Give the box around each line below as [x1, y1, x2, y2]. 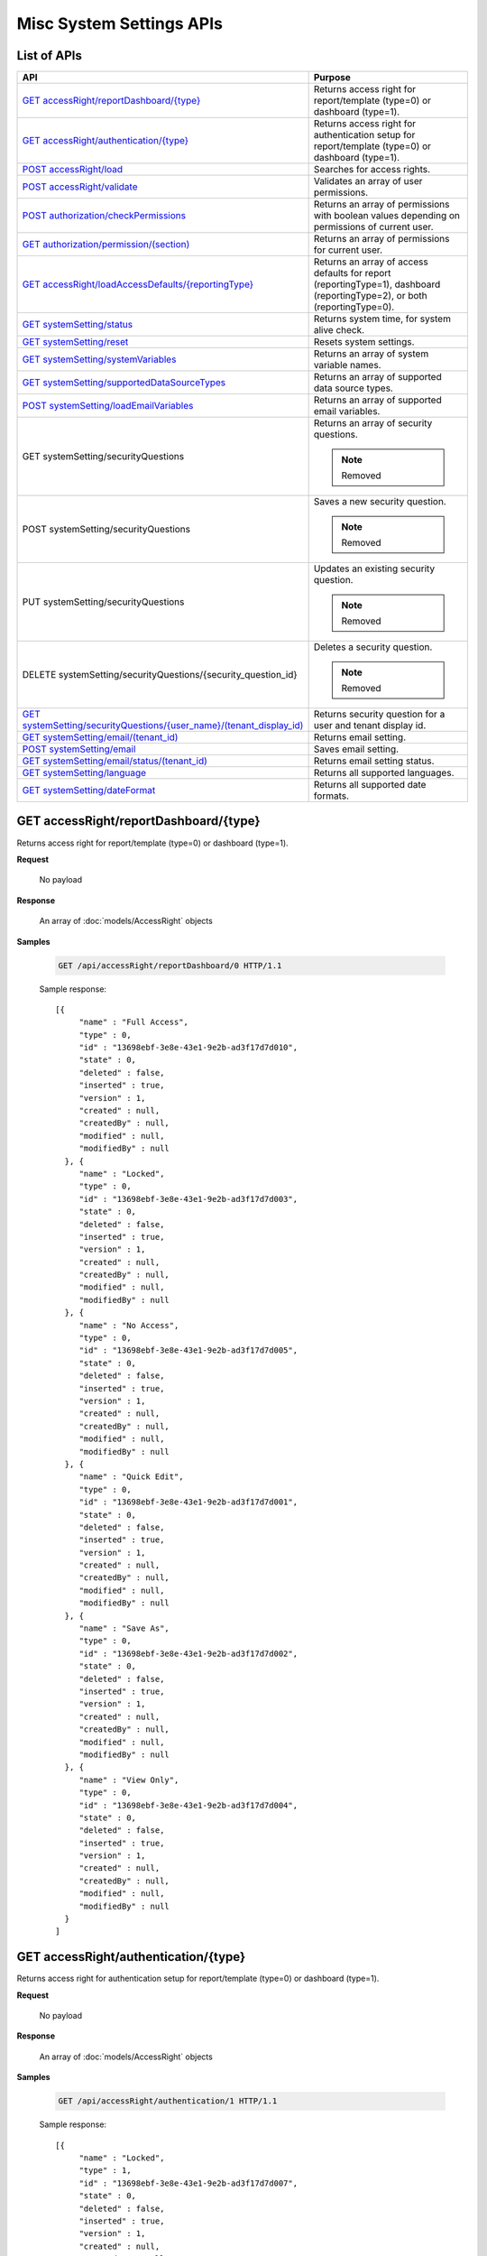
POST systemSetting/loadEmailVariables [22, 400, 194, 412]
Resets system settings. [313, 336, 415, 348]
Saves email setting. [313, 743, 400, 755]
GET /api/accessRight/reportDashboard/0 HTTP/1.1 [58, 960, 282, 970]
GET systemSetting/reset [22, 336, 129, 348]
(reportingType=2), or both [313, 290, 427, 302]
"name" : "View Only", [78, 1774, 179, 1785]
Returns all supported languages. [313, 767, 455, 780]
